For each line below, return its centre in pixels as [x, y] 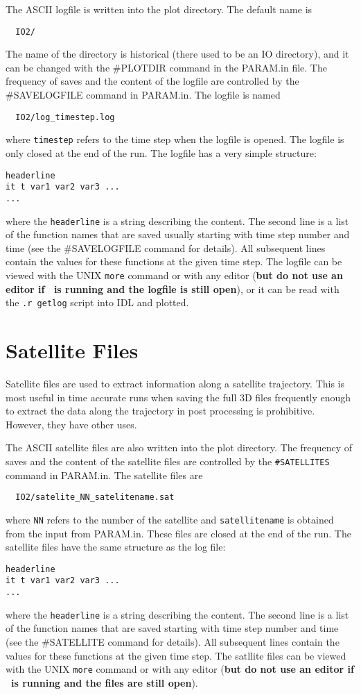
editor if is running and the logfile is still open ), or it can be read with [173, 288]
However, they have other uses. [71, 424]
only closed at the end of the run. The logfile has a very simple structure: [161, 152]
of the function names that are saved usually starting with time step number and [178, 234]
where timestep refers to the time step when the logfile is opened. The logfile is [175, 139]
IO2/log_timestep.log [65, 117]
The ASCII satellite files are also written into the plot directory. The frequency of [179, 447]
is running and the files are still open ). [105, 682]
